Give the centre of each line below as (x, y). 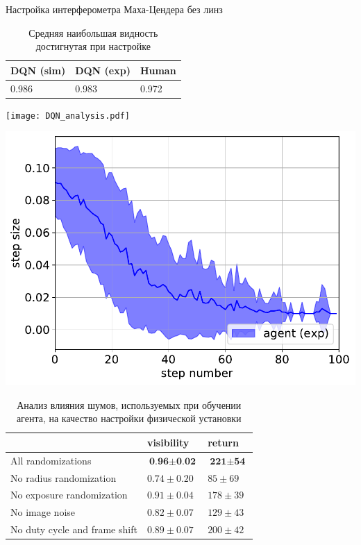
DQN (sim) (38, 70)
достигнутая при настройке (93, 46)
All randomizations (51, 460)
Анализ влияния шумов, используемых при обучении (129, 404)
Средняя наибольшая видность (93, 32)
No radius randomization (64, 477)
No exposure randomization (69, 495)
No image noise (43, 512)
